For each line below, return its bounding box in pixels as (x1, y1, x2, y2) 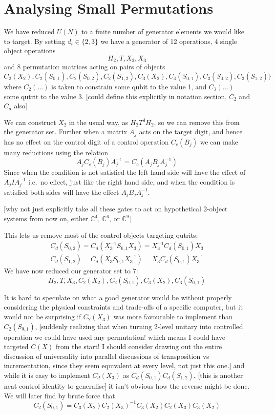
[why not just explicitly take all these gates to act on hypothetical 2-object (4, 204, 228, 214)
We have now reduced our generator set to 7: (4, 266, 138, 276)
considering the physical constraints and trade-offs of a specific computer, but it (4, 302, 243, 312)
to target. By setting (4, 36, 65, 46)
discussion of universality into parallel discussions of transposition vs (4, 351, 209, 361)
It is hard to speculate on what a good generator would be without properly (4, 292, 232, 302)
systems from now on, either (4, 213, 88, 224)
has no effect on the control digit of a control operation (4, 136, 169, 146)
